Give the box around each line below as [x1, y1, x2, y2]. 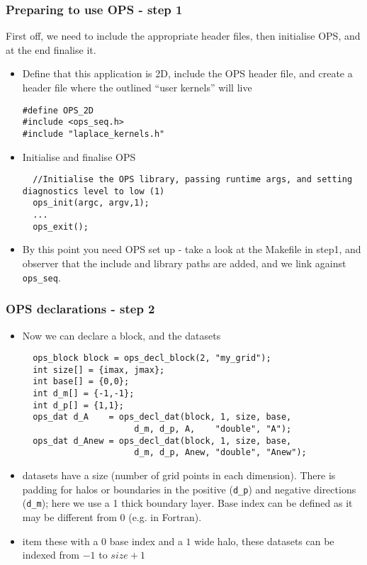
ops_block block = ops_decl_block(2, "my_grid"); [33, 353, 271, 364]
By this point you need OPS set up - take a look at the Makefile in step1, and [22, 242, 361, 257]
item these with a [22, 533, 98, 548]
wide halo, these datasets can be [194, 533, 334, 548]
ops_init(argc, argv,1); [33, 198, 149, 208]
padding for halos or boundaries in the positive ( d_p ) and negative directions [22, 481, 356, 496]
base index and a [109, 533, 183, 548]
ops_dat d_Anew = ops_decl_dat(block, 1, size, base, [33, 435, 292, 446]
